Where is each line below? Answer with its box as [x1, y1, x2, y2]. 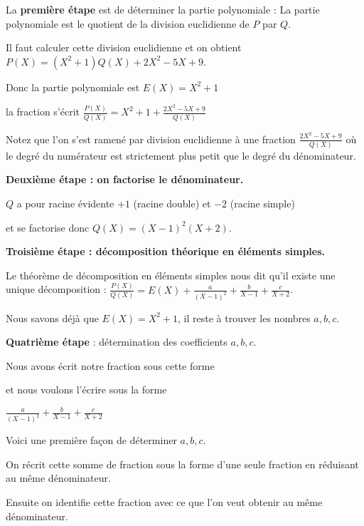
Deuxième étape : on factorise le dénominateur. [6, 172, 244, 187]
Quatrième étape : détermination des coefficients [6, 334, 227, 349]
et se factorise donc [6, 220, 90, 234]
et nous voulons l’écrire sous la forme [6, 382, 167, 397]
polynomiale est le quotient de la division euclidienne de [6, 16, 250, 31]
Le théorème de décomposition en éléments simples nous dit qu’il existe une [6, 267, 336, 282]
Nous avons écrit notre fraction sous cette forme [6, 358, 215, 373]
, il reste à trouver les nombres [178, 310, 311, 325]
